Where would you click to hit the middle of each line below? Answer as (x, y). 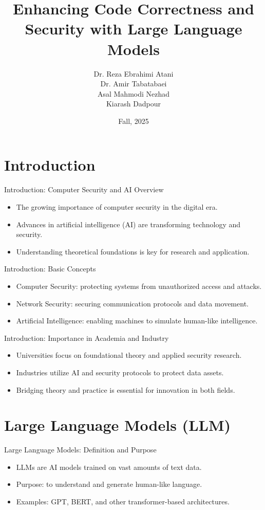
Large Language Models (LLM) (117, 425)
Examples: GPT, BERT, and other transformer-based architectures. (123, 502)
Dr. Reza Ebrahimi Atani (134, 73)
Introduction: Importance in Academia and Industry (87, 338)
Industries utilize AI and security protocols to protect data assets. (120, 372)
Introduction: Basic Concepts (50, 269)
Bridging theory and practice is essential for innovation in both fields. (126, 389)
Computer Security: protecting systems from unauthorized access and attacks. (139, 286)
